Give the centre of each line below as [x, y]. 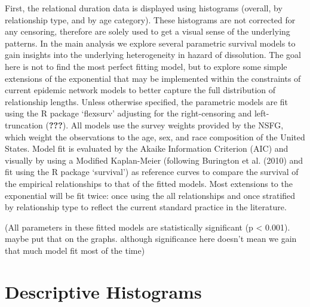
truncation [24, 125]
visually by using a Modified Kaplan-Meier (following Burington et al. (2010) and [154, 160]
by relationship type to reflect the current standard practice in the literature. [146, 207]
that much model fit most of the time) [75, 250]
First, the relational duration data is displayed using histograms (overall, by [144, 8]
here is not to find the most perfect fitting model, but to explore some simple [146, 66]
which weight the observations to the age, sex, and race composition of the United [155, 136]
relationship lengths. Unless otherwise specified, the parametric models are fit [146, 101]
